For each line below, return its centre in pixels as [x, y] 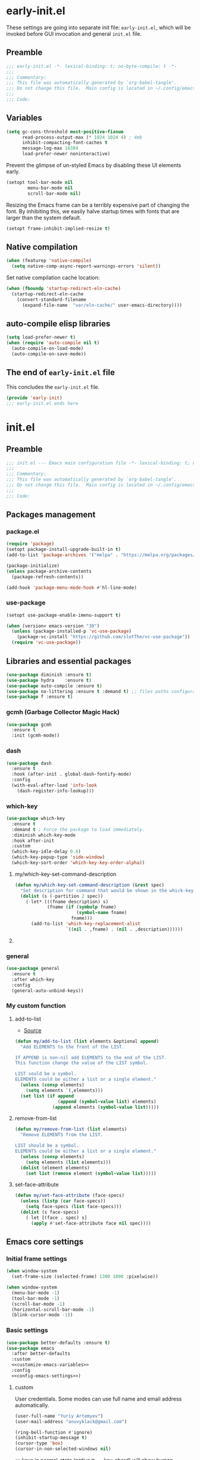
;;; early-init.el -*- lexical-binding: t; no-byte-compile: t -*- [92, 66]
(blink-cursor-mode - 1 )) [42, 1315]
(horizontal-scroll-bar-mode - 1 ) [53, 1309]
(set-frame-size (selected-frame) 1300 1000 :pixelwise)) [85, 1277]
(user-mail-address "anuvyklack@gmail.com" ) [71, 1421]
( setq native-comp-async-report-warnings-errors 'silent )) [86, 266]
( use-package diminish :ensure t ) [49, 675]
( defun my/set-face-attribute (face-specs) [70, 1196]
